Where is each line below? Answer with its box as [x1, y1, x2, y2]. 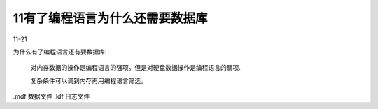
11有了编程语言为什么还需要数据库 [13, 10, 208, 26]
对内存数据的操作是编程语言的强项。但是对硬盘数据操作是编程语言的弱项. [30, 64, 241, 72]
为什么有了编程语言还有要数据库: [13, 48, 108, 56]
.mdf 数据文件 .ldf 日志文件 [13, 92, 90, 101]
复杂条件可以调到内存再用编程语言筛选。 [30, 76, 147, 85]
